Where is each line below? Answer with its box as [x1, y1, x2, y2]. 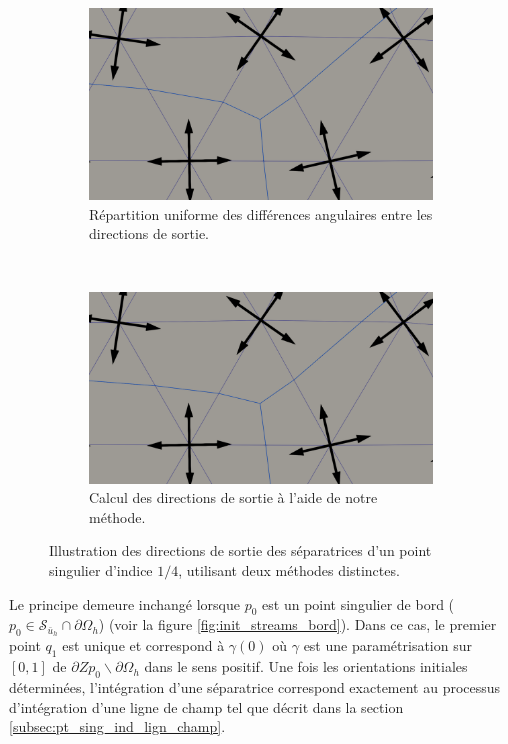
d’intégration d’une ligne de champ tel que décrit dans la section [9, 696, 404, 717]
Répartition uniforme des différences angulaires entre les [89, 203, 433, 224]
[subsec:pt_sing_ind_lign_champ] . [9, 716, 226, 737]
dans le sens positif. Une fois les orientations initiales [144, 656, 468, 677]
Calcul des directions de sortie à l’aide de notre [89, 487, 378, 508]
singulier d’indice [49, 560, 153, 581]
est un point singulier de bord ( [262, 593, 455, 614]
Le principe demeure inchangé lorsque [9, 593, 240, 614]
